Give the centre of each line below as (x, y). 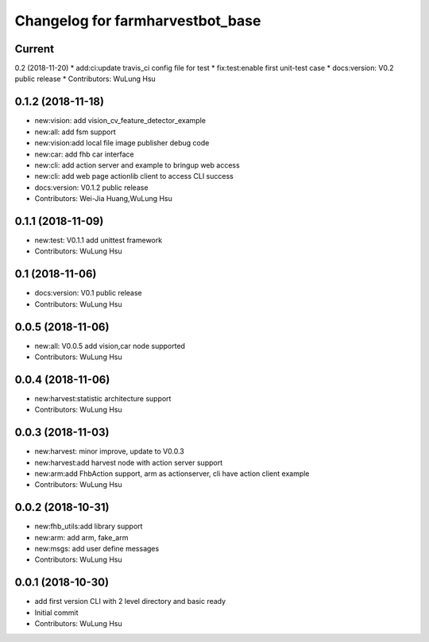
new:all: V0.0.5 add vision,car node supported (110, 346)
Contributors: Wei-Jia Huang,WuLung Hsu (103, 199)
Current (35, 49)
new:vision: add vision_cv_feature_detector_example (120, 121)
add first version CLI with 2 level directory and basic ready (130, 601)
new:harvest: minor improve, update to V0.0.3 (109, 451)
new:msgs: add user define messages (97, 549)
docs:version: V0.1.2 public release (91, 188)
